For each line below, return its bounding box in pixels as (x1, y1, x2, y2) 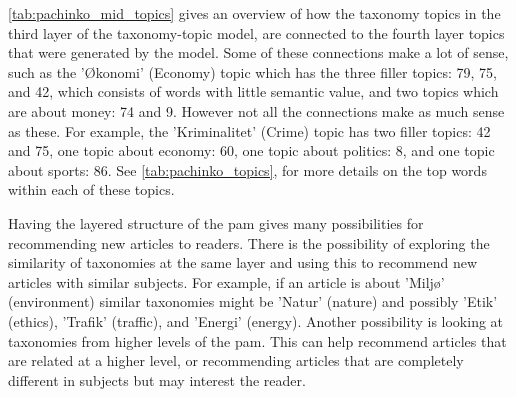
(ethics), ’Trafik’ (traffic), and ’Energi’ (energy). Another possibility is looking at (8, 310, 504, 331)
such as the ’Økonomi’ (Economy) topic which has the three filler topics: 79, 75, (8, 61, 498, 82)
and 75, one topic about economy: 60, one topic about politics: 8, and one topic (8, 140, 495, 161)
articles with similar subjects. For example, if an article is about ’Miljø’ (8, 271, 445, 292)
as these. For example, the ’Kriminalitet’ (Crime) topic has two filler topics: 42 (8, 120, 491, 141)
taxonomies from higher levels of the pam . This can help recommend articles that (8, 330, 507, 351)
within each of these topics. (8, 179, 175, 200)
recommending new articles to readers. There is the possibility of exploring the (8, 232, 490, 253)
